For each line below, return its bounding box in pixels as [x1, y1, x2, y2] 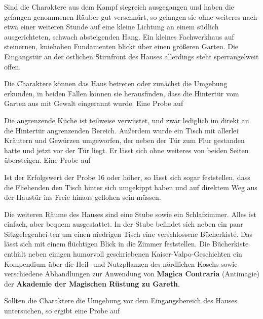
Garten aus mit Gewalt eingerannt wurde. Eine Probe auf [4, 98, 183, 109]
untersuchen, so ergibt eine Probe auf [4, 305, 120, 316]
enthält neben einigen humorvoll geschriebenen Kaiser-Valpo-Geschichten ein [4, 249, 242, 259]
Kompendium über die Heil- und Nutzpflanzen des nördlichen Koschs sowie [4, 258, 238, 269]
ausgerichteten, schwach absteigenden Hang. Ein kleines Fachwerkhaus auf [4, 31, 234, 42]
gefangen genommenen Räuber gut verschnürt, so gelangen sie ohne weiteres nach [4, 11, 257, 22]
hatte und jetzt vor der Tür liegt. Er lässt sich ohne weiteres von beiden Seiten [4, 145, 249, 155]
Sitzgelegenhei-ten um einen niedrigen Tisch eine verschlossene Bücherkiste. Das [4, 228, 253, 239]
